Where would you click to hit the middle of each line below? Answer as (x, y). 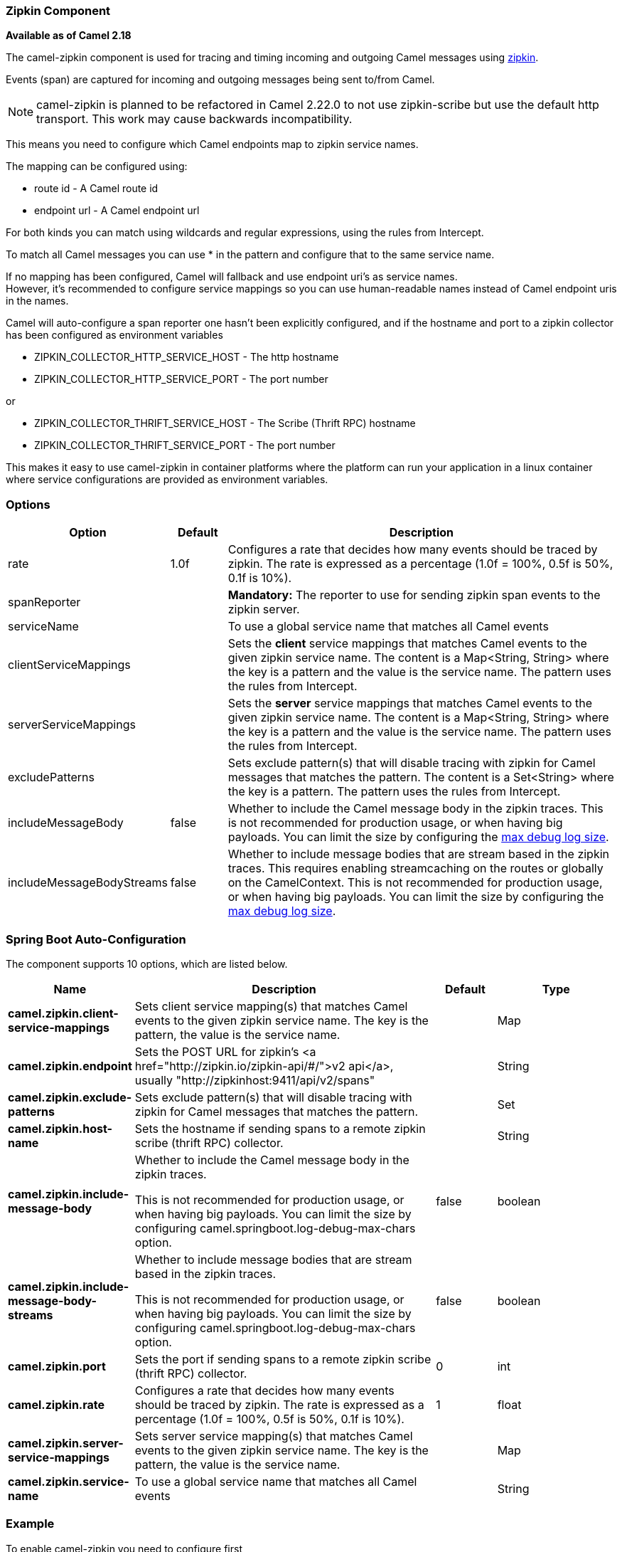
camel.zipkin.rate (56, 1404)
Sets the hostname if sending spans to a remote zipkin (280, 1128)
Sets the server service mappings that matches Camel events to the (410, 703)
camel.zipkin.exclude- (70, 1097)
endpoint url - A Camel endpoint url (117, 211)
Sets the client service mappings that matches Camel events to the (407, 644)
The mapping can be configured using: (97, 167)
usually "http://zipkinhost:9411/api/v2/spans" (255, 1080)
